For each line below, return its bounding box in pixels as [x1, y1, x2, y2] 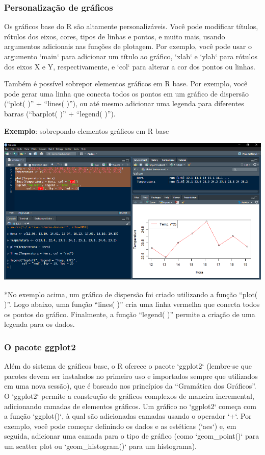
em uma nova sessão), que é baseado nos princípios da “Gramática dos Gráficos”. [4, 380, 256, 391]
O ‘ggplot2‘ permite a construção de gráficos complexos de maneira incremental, [4, 391, 254, 401]
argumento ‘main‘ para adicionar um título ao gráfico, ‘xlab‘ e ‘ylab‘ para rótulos [4, 51, 257, 61]
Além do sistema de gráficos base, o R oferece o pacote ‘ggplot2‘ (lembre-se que [4, 361, 252, 371]
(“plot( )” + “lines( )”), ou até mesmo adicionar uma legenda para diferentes [4, 98, 244, 109]
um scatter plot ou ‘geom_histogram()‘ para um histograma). [4, 441, 197, 451]
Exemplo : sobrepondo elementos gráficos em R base [4, 125, 169, 136]
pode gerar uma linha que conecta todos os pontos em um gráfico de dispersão [4, 88, 249, 99]
